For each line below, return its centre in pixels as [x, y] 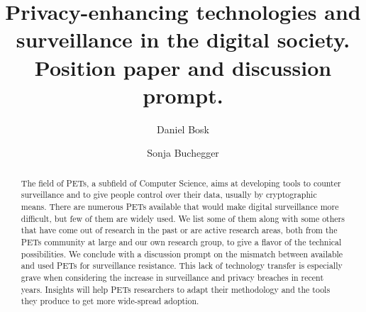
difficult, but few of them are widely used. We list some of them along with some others [183, 218]
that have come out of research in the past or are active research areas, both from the [179, 230]
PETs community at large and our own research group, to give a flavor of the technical [181, 241]
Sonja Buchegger [183, 153]
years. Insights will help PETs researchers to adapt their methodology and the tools [176, 289]
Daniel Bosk [183, 129]
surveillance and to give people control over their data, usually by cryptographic [169, 195]
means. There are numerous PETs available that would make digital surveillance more [180, 206]
